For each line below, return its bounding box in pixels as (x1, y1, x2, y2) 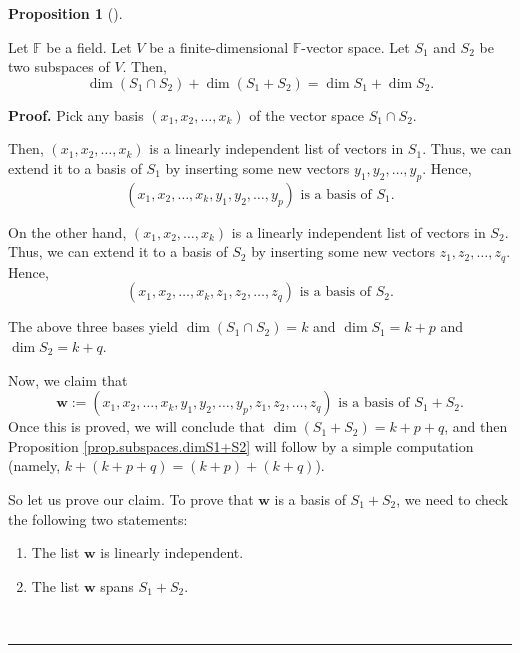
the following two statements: (8, 508, 188, 529)
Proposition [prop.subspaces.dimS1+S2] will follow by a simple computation (8, 435, 474, 456)
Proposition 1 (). (8, 3, 123, 23)
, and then (444, 416, 508, 437)
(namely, (8, 455, 61, 476)
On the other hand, (8, 221, 127, 242)
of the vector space (249, 104, 365, 125)
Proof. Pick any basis (8, 104, 144, 125)
